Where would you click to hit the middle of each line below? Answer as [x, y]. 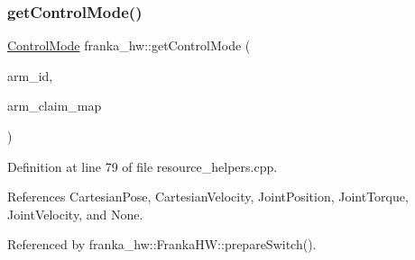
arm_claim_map [55, 106]
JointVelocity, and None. [75, 214]
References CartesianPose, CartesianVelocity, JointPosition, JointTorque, [208, 197]
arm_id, [30, 75]
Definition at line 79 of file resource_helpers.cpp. [143, 166]
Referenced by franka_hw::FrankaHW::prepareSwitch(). [162, 244]
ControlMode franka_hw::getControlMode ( [129, 45]
